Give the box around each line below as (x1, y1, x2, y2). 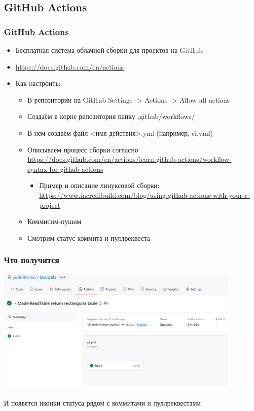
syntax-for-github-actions (27, 163, 103, 174)
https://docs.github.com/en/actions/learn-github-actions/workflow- (27, 154, 232, 164)
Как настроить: (15, 78, 61, 88)
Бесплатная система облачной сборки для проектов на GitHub (15, 45, 203, 55)
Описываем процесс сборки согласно (27, 144, 138, 154)
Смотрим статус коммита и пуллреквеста (27, 232, 150, 243)
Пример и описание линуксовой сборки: (39, 180, 160, 190)
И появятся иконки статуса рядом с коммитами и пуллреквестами (4, 398, 201, 408)
